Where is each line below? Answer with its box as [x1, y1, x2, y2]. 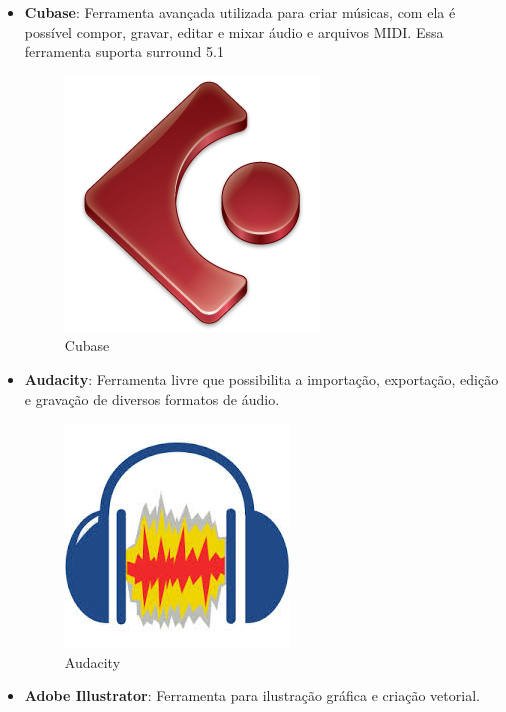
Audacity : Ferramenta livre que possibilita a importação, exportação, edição [24, 368, 499, 389]
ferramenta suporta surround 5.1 [24, 41, 224, 62]
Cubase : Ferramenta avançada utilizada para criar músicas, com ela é [24, 2, 456, 22]
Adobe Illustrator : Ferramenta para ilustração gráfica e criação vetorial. [24, 685, 480, 706]
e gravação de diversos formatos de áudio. [24, 388, 280, 409]
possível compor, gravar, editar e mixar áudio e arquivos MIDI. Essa [24, 21, 444, 42]
